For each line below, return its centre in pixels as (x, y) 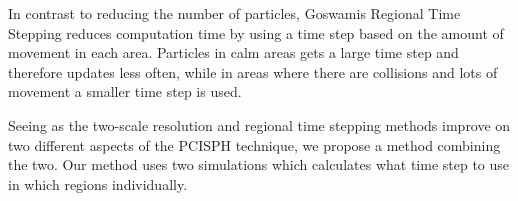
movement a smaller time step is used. (125, 91)
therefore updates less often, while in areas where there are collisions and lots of (253, 71)
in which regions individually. (98, 183)
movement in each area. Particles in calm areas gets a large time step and (233, 52)
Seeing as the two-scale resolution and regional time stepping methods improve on (259, 124)
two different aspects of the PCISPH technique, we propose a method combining (254, 144)
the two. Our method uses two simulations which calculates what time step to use (259, 164)
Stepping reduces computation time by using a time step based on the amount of (256, 32)
